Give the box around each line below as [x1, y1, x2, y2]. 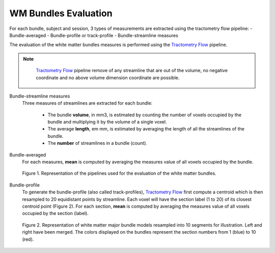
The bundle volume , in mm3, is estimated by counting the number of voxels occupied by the [47, 112, 242, 118]
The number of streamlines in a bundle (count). [47, 140, 148, 146]
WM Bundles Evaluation [9, 8, 113, 19]
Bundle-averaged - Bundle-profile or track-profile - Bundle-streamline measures [9, 32, 178, 38]
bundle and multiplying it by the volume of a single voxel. [47, 119, 168, 125]
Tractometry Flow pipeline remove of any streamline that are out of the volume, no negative [36, 68, 228, 74]
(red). [22, 236, 34, 242]
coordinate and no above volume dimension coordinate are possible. [36, 74, 180, 81]
